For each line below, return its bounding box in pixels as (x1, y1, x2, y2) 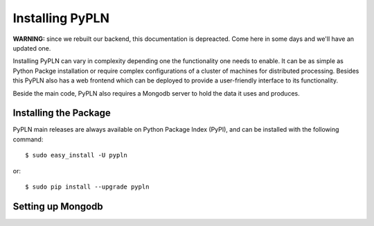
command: (12, 135, 44, 144)
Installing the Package (12, 107, 111, 119)
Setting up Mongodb (12, 200, 103, 212)
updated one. (12, 44, 51, 52)
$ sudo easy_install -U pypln (25, 151, 128, 159)
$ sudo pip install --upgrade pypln (25, 182, 150, 191)
